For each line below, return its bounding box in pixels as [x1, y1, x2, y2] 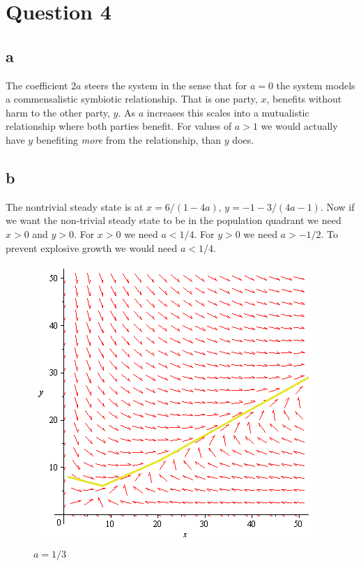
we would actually [261, 119, 338, 133]
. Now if [320, 199, 355, 214]
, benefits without [266, 91, 342, 106]
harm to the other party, [6, 105, 110, 119]
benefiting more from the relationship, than [36, 132, 222, 147]
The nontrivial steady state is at [6, 199, 144, 214]
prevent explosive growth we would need [6, 240, 178, 255]
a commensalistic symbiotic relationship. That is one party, [6, 91, 258, 106]
